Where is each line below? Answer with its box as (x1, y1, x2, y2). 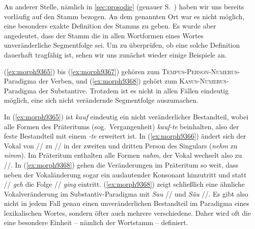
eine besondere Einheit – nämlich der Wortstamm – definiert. (4, 217, 188, 228)
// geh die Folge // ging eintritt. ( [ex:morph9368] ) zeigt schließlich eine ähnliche (4, 179, 245, 189)
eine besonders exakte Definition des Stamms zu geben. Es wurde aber (4, 21, 216, 31)
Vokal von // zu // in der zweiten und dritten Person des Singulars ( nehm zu (4, 140, 237, 150)
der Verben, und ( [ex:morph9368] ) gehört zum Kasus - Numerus (38, 76, 227, 86)
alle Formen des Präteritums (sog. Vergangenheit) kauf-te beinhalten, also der (4, 121, 239, 131)
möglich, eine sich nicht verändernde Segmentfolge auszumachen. (4, 95, 198, 105)
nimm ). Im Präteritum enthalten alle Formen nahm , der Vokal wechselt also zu (4, 150, 242, 160)
